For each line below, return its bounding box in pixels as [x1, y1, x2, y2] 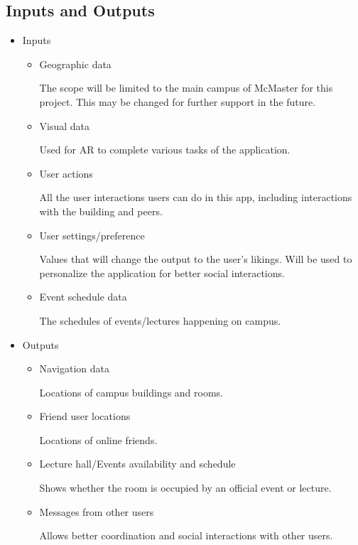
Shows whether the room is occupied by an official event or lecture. [39, 480, 332, 495]
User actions [39, 166, 93, 180]
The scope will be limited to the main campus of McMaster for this [39, 80, 333, 95]
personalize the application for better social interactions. [39, 265, 285, 280]
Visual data [39, 118, 90, 133]
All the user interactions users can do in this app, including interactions [39, 190, 352, 205]
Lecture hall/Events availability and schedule [39, 456, 236, 471]
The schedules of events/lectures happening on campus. [39, 313, 281, 328]
